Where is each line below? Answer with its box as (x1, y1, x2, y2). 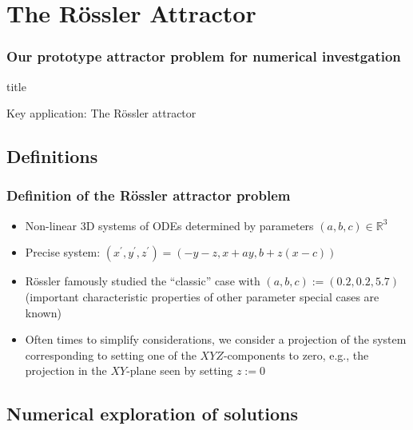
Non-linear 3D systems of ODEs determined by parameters (25, 217, 314, 233)
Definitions (6, 144, 98, 169)
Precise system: (25, 244, 101, 261)
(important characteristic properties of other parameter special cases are (25, 288, 379, 305)
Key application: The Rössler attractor (6, 105, 197, 121)
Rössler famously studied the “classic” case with (25, 273, 260, 289)
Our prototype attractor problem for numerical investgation (6, 46, 401, 66)
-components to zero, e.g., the (223, 346, 369, 363)
